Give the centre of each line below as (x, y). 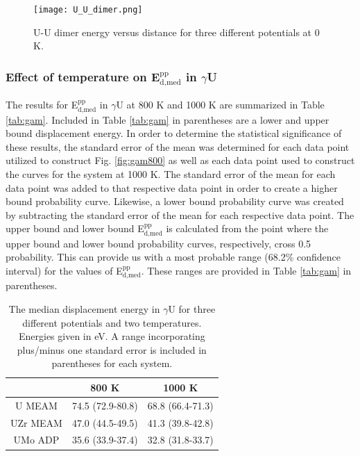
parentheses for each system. (112, 363)
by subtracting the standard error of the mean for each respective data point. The (180, 214)
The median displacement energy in (84, 308)
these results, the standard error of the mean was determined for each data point (178, 146)
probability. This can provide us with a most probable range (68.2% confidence (173, 257)
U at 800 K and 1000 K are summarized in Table (220, 105)
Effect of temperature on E (83, 76)
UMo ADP (36, 440)
